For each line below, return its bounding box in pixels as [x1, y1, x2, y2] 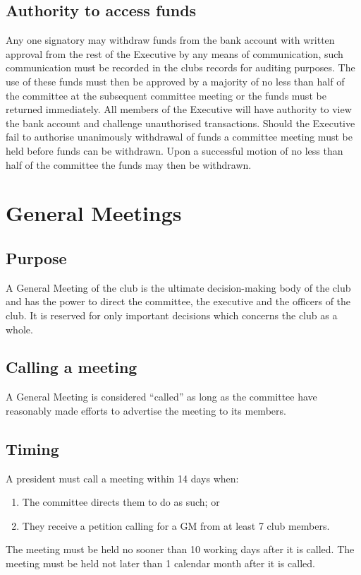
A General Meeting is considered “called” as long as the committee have [6, 389, 317, 404]
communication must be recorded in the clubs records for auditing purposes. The [6, 60, 355, 75]
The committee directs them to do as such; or [22, 494, 220, 509]
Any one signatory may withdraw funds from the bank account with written [6, 32, 335, 47]
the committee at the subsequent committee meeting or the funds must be [6, 88, 326, 102]
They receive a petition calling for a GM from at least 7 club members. [22, 518, 330, 533]
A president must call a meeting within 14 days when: [6, 470, 239, 485]
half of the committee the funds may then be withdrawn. [6, 157, 252, 172]
